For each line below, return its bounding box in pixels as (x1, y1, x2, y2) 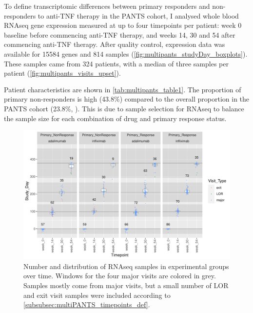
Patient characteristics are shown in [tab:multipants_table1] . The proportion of (4, 84, 241, 94)
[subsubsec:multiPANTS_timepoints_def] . (23, 299, 150, 310)
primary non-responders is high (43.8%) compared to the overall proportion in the (4, 94, 250, 104)
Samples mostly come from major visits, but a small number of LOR (23, 280, 229, 290)
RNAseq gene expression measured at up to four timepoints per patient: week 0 (4, 20, 242, 30)
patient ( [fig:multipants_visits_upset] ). (4, 68, 121, 78)
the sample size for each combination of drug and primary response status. (4, 113, 227, 123)
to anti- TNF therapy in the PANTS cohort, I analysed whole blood (38, 10, 239, 21)
